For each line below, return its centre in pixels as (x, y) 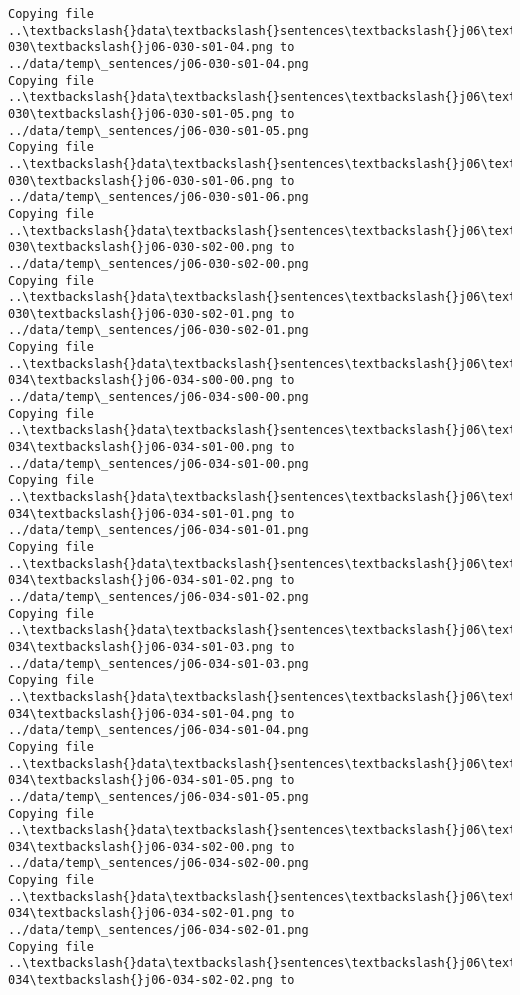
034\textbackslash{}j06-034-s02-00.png (140, 846)
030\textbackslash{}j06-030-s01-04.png (140, 47)
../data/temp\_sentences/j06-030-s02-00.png (158, 263)
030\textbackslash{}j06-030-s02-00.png (140, 247)
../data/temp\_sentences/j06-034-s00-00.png (158, 397)
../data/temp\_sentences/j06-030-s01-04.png (158, 63)
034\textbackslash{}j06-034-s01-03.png (140, 646)
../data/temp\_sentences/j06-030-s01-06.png (158, 197)
